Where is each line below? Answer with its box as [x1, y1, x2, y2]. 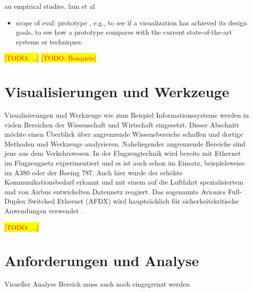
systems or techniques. [16, 36, 83, 46]
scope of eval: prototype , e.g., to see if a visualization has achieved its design [16, 17, 247, 27]
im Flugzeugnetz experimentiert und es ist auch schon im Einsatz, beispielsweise [4, 158, 245, 168]
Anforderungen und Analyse [4, 250, 199, 271]
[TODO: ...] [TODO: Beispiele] [4, 53, 96, 63]
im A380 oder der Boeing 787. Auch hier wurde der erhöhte [4, 167, 183, 177]
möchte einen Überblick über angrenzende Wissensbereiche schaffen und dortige [4, 129, 243, 139]
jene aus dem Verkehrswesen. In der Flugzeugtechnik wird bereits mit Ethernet [4, 148, 241, 158]
